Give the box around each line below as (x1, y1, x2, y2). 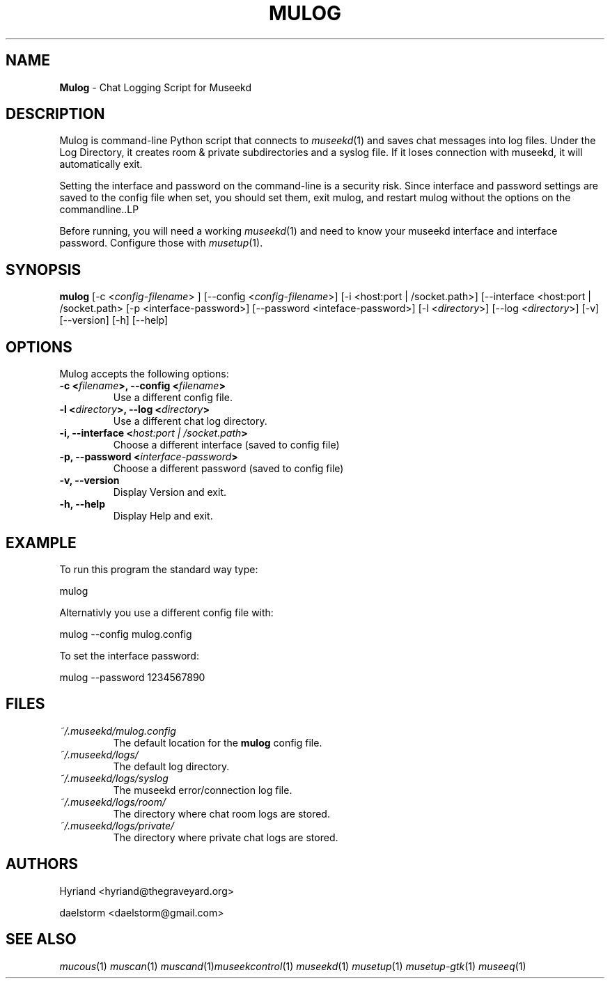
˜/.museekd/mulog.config (59, 724, 176, 737)
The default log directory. (113, 760, 230, 772)
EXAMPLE (6, 533, 77, 552)
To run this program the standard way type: (59, 563, 258, 575)
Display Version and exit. (113, 486, 227, 499)
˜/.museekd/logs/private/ (59, 819, 174, 831)
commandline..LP (59, 203, 139, 216)
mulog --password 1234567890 (59, 671, 205, 683)
